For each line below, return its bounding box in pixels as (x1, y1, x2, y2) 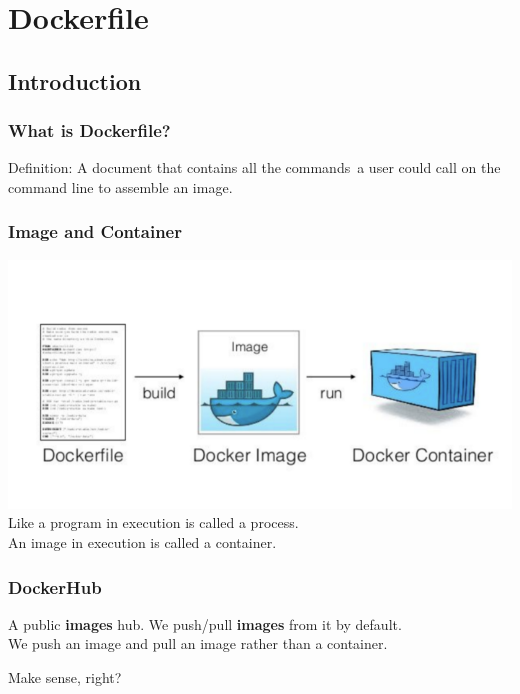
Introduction (8, 65, 142, 96)
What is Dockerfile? (8, 118, 171, 143)
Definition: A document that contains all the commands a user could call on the (8, 157, 501, 178)
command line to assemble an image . (8, 176, 233, 197)
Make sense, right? (8, 667, 122, 688)
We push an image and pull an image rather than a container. (8, 633, 388, 654)
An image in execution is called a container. (8, 532, 277, 553)
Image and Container (8, 219, 182, 244)
